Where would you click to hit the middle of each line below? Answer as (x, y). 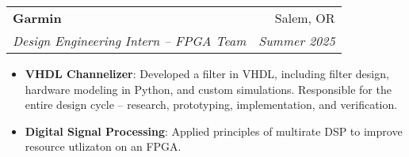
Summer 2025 (297, 41)
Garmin (37, 18)
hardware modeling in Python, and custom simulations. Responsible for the (208, 89)
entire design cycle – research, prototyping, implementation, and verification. (211, 105)
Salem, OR (305, 18)
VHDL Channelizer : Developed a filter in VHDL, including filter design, (207, 73)
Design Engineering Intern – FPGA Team (130, 41)
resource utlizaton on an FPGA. (103, 146)
